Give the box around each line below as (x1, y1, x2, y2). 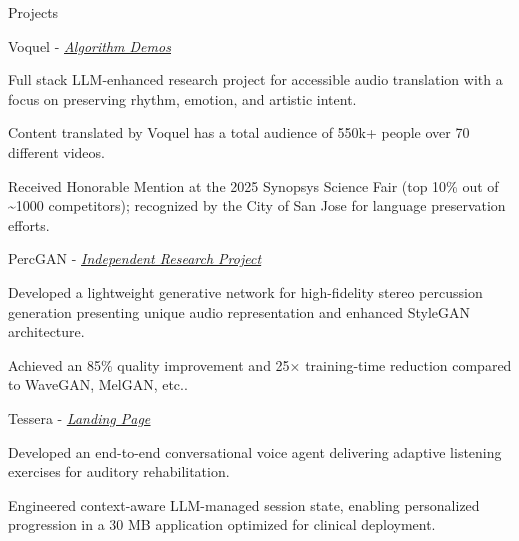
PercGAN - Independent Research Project (8, 248, 262, 269)
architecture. (8, 321, 85, 342)
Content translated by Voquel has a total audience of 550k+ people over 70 (8, 122, 470, 143)
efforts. (8, 214, 50, 235)
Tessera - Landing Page (8, 407, 151, 428)
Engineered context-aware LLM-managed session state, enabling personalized (8, 494, 480, 515)
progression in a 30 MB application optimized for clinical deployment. (8, 514, 436, 535)
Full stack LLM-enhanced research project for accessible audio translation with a (8, 69, 503, 90)
